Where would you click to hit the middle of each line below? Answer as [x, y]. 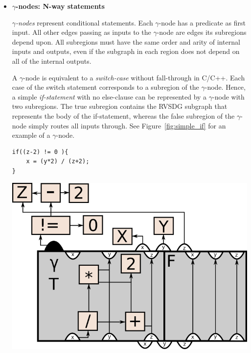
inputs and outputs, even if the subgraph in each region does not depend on [126, 51]
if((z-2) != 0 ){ [40, 152]
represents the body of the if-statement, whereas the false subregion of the [123, 115]
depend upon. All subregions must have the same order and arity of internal [126, 41]
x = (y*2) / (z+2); [58, 162]
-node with [228, 96]
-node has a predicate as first [202, 22]
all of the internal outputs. [52, 61]
